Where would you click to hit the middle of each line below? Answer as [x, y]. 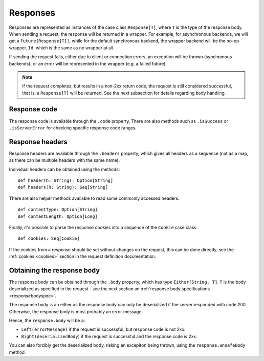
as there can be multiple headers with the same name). [64, 160]
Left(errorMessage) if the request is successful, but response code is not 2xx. [103, 329]
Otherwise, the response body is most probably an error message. [76, 311]
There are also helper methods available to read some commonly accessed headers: [94, 198]
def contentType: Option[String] [58, 210]
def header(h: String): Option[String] [66, 180]
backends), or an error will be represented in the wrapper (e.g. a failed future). [88, 64]
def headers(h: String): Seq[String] [63, 187]
